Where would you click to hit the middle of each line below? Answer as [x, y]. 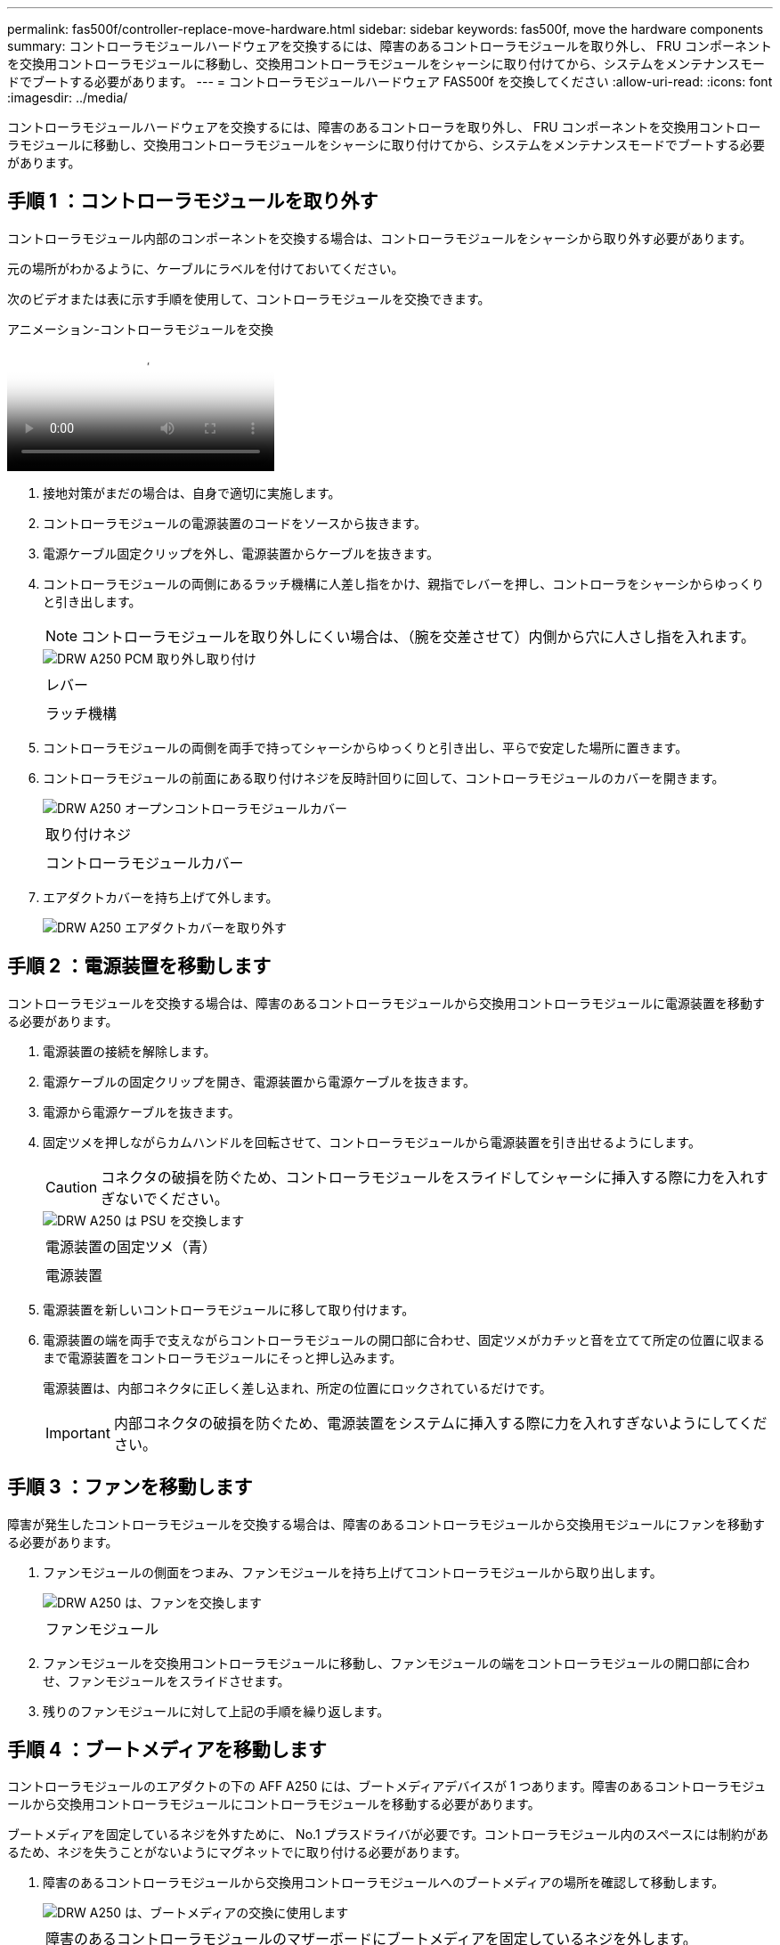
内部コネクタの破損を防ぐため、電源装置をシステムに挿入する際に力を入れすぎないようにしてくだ [440, 1423]
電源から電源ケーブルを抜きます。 [142, 1111]
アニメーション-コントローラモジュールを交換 [140, 329]
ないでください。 [172, 1198]
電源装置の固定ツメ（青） [131, 1246]
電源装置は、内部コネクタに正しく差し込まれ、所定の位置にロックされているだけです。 [297, 1388]
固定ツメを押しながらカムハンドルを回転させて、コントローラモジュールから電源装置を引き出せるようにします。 [372, 1142]
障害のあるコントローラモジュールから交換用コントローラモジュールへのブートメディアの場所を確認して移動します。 [384, 1883]
